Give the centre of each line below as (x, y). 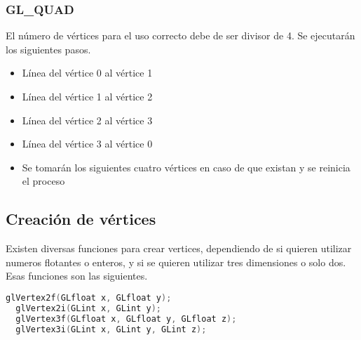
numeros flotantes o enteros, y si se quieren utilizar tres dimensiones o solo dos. (176, 262)
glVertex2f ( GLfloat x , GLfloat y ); (89, 297)
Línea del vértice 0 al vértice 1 (87, 73)
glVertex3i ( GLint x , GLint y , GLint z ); (111, 329)
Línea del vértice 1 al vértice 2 (87, 96)
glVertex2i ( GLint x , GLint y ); (88, 308)
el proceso (43, 181)
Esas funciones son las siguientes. (77, 276)
